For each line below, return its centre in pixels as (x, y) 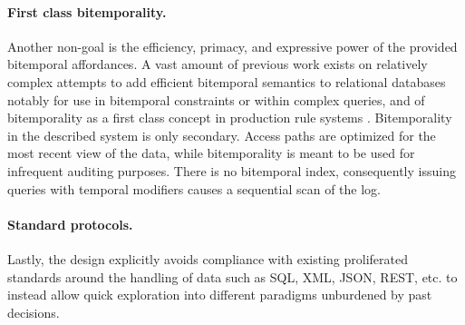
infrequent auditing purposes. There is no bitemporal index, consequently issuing (232, 170)
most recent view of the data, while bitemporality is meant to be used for (211, 153)
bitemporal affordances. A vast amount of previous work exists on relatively (218, 64)
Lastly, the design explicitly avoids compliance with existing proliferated (208, 258)
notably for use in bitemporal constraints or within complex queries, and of (216, 99)
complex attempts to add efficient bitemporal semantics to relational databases (227, 81)
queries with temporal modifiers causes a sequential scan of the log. (194, 188)
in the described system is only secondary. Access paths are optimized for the (222, 135)
